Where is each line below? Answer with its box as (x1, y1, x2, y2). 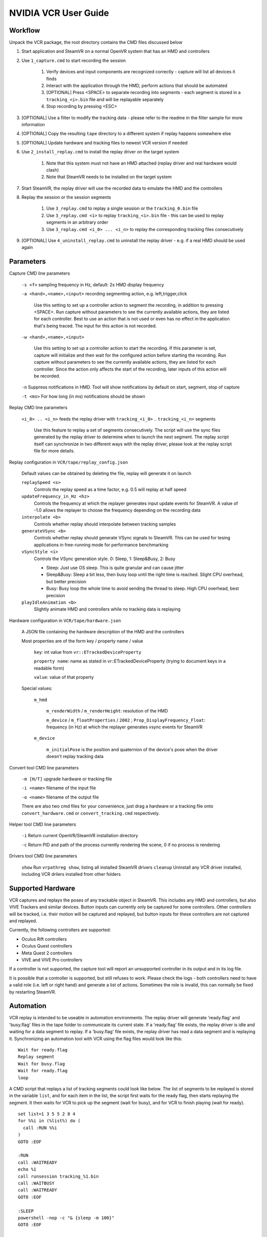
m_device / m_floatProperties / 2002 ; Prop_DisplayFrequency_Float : (46, 717, 206, 723)
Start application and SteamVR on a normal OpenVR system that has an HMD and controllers (21, 48, 210, 54)
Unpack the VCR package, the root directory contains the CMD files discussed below (9, 40, 182, 46)
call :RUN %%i (23, 1125, 57, 1131)
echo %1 (18, 1167, 37, 1172)
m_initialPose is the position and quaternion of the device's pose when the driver (46, 746, 218, 752)
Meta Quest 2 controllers (21, 950, 73, 956)
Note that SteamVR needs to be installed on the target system (46, 174, 172, 180)
